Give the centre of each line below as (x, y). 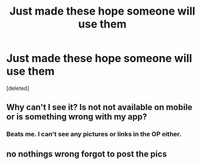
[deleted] (18, 88)
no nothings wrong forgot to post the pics (87, 154)
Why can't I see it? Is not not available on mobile (100, 107)
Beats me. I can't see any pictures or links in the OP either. (94, 134)
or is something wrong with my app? (77, 117)
